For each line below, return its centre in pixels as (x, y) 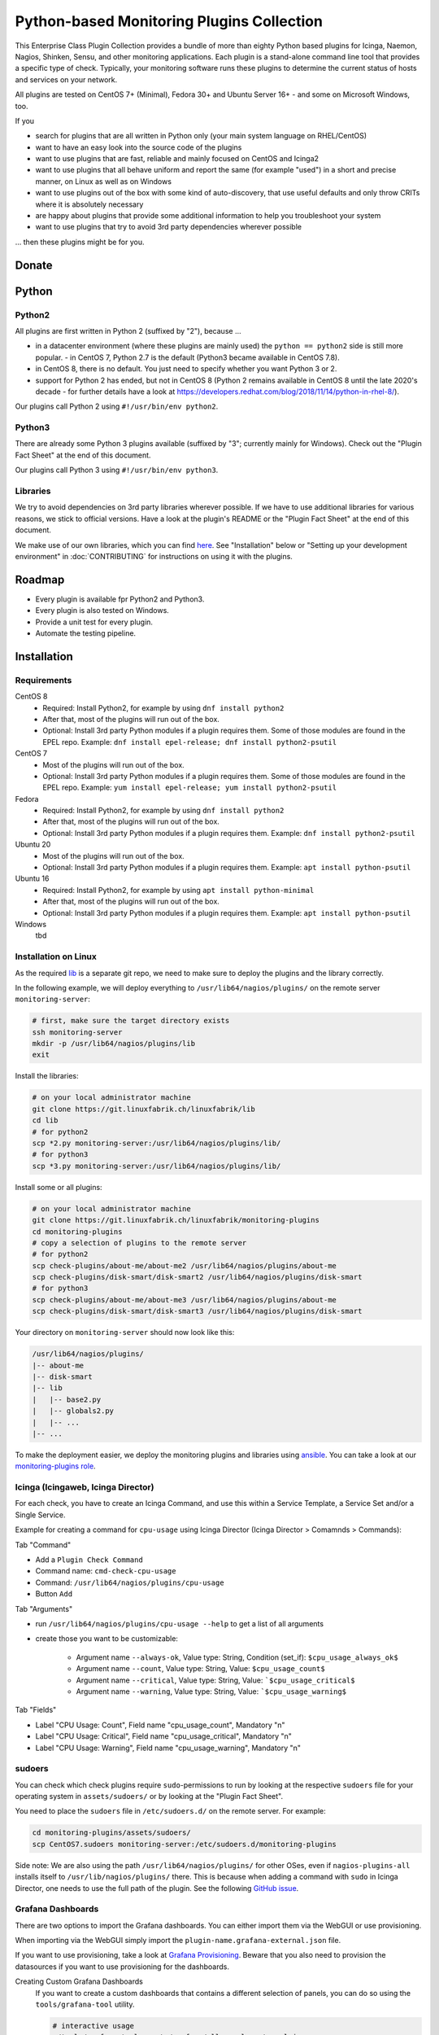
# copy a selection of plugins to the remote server (139, 1243)
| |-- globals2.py (73, 1411)
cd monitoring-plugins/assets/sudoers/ (111, 1833)
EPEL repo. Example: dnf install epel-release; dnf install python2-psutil (190, 742)
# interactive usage (93, 2026)
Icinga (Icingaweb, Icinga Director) (85, 1487)
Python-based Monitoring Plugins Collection (169, 21)
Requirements (43, 680)
